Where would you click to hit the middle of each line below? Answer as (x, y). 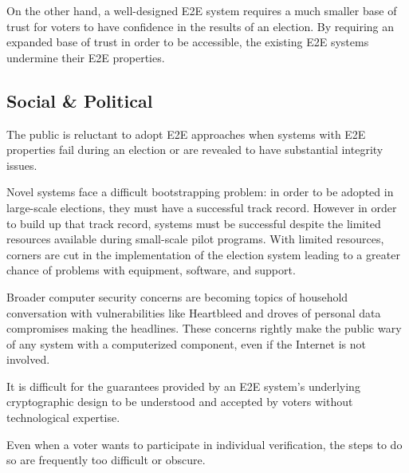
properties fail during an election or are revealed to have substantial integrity (195, 150)
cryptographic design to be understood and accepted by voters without (180, 402)
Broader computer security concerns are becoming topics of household (177, 296)
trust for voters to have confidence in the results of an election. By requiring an (201, 26)
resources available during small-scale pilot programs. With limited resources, (195, 239)
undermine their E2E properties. (86, 57)
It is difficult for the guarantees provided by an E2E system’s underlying (183, 386)
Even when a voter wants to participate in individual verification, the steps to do (204, 444)
